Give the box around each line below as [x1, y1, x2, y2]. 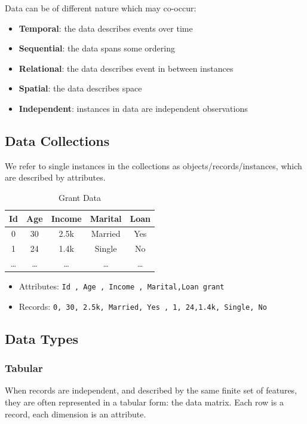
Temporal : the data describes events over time [19, 22, 193, 34]
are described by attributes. [5, 171, 106, 184]
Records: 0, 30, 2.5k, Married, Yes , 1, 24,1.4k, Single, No [19, 300, 267, 312]
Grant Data [58, 191, 102, 203]
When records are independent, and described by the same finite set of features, [5, 384, 297, 396]
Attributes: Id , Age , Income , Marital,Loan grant [19, 280, 225, 292]
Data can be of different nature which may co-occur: [5, 2, 197, 14]
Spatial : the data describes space [19, 82, 142, 94]
